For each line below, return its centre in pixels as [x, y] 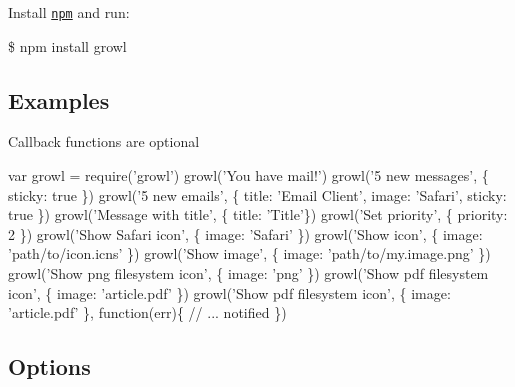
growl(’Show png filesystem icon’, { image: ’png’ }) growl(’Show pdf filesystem [248, 273]
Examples [59, 99]
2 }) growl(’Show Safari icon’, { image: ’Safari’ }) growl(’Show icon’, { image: [245, 233]
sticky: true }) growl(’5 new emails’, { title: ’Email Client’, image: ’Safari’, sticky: [257, 194]
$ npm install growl [67, 45]
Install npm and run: [69, 12]
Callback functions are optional [104, 141]
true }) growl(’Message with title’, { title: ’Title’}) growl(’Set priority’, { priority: [258, 214]
